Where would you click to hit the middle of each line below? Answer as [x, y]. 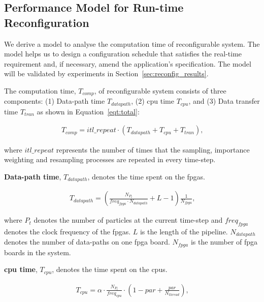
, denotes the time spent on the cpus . [110, 269]
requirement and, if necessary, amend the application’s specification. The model [128, 63]
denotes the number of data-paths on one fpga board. [87, 242]
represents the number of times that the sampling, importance [153, 149]
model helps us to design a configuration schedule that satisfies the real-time [123, 54]
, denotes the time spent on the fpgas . [146, 176]
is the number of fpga [224, 242]
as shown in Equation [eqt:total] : [88, 111]
